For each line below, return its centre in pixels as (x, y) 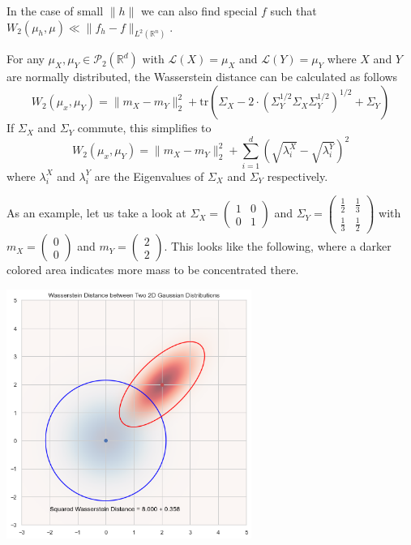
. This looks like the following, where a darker (278, 246)
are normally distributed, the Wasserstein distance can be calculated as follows (202, 77)
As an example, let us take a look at (96, 213)
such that (293, 11)
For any (26, 59)
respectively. (298, 176)
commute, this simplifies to (144, 128)
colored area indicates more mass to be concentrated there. (153, 270)
